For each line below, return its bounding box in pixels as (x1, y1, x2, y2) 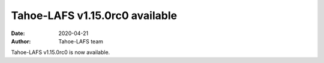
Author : (11, 37, 31, 45)
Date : (11, 30, 25, 37)
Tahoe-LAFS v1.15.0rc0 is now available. (11, 49, 110, 56)
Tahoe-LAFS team (58, 37, 103, 45)
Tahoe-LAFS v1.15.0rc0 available (11, 9, 177, 22)
